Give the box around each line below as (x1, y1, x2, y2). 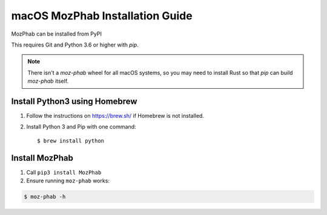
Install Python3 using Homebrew (11, 96, 137, 106)
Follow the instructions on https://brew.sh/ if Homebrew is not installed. (26, 112, 204, 120)
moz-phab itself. (27, 77, 69, 85)
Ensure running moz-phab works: (26, 177, 110, 184)
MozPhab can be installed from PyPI (11, 30, 102, 37)
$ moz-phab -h (24, 193, 66, 201)
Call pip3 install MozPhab (26, 168, 102, 176)
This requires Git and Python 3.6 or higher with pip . (11, 41, 139, 48)
